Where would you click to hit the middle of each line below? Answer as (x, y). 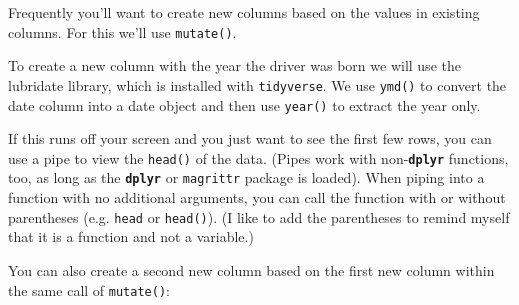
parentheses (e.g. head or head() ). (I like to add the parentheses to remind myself (259, 216)
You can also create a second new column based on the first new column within (251, 269)
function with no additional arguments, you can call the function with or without (257, 197)
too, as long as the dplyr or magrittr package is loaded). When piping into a (246, 177)
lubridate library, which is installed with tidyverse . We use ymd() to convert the (257, 84)
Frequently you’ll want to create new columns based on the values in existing (244, 12)
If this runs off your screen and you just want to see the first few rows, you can (250, 138)
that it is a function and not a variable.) (131, 236)
